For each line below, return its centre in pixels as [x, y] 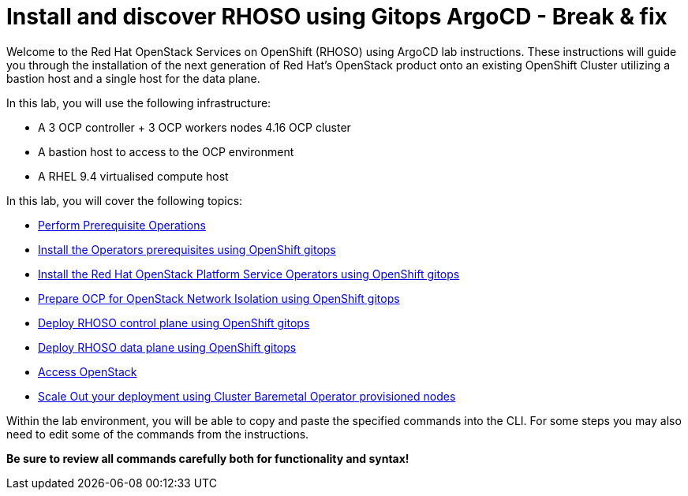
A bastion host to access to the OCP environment [166, 151]
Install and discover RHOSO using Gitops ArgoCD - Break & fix [337, 17]
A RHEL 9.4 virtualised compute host [133, 176]
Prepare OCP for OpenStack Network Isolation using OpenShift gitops [219, 298]
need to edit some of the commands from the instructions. [158, 434]
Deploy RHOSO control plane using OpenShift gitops [174, 323]
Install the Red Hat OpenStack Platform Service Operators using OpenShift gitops [249, 274]
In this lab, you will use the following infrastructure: [139, 103]
